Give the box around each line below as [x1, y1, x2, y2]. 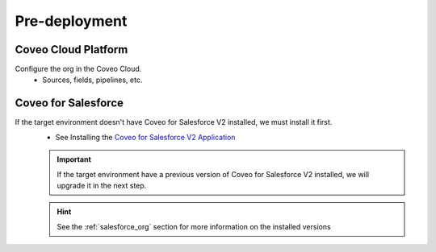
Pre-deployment [15, 12, 128, 30]
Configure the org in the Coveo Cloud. [15, 64, 142, 74]
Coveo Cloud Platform [15, 43, 128, 56]
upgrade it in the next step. [57, 180, 147, 190]
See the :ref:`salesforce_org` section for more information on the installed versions [57, 221, 331, 231]
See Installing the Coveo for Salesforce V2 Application [55, 132, 236, 142]
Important [57, 155, 92, 164]
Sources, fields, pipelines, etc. [42, 75, 143, 85]
